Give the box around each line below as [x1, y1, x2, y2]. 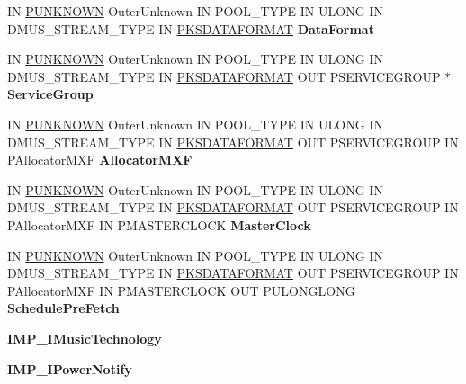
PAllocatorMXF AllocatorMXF [7, 150, 193, 169]
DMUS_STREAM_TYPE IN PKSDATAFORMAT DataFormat [7, 19, 374, 38]
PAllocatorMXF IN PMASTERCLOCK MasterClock [7, 215, 311, 234]
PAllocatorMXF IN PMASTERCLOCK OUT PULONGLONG [7, 281, 355, 299]
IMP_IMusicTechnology [7, 328, 162, 347]
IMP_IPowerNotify [7, 359, 132, 378]
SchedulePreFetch [7, 299, 120, 317]
